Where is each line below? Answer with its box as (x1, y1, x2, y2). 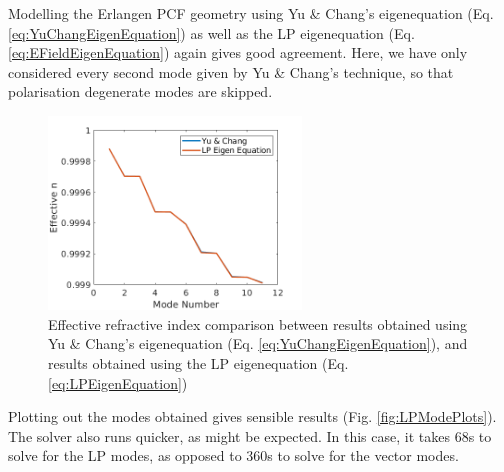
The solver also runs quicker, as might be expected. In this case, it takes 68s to (8, 425, 492, 446)
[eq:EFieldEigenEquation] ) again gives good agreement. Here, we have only (8, 42, 468, 63)
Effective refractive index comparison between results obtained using (48, 313, 468, 334)
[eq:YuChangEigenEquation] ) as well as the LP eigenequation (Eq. (8, 22, 415, 43)
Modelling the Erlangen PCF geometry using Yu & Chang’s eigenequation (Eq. (8, 3, 494, 23)
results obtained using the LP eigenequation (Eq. (48, 353, 349, 373)
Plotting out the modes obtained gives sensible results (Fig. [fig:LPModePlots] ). (8, 406, 497, 427)
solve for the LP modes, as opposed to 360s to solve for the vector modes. (8, 445, 459, 466)
